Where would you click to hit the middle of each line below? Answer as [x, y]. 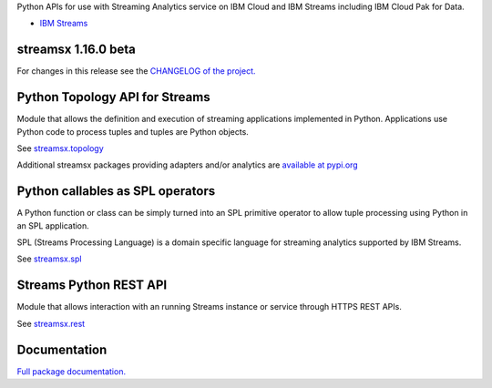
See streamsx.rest [51, 323]
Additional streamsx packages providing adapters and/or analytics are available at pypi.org [188, 165]
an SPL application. [53, 225]
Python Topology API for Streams [113, 97]
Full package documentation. [72, 371]
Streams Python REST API [92, 286]
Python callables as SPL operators [116, 191]
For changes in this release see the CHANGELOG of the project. [136, 71]
